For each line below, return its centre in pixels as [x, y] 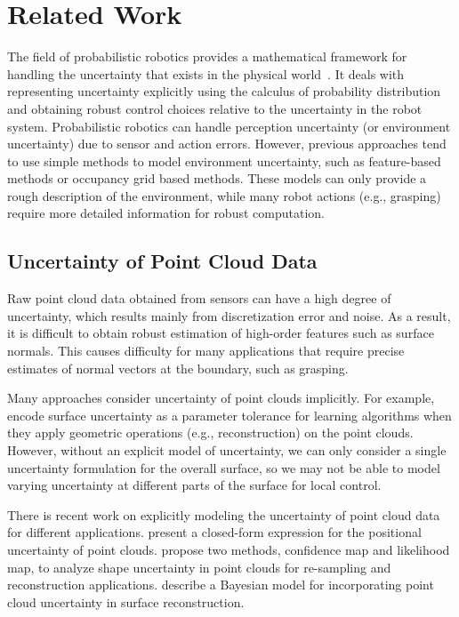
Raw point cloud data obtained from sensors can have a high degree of [199, 298]
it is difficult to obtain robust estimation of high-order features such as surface [221, 333]
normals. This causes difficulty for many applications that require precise [206, 351]
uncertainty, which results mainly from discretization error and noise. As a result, [229, 315]
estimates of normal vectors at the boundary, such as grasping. [178, 368]
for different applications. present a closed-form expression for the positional [214, 532]
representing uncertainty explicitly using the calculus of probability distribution [224, 91]
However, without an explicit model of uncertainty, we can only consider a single [227, 450]
